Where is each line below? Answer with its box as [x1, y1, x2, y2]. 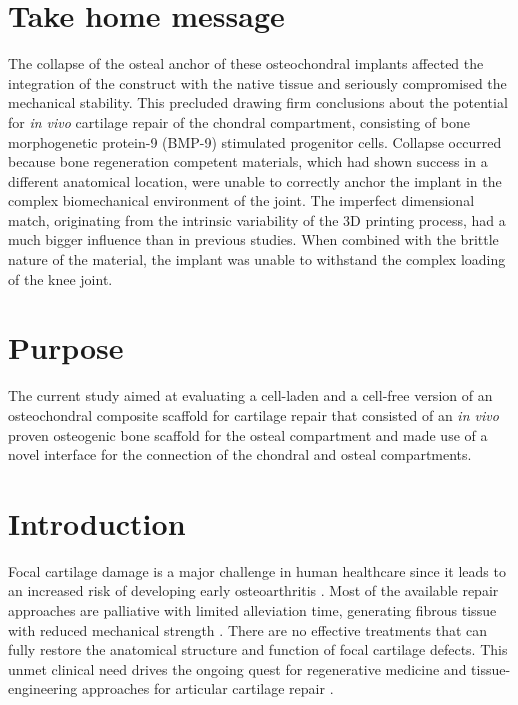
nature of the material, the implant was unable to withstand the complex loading [8, 249, 506, 270]
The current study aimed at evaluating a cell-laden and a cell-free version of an [8, 385, 493, 406]
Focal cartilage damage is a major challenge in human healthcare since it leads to [8, 560, 506, 581]
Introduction [8, 502, 186, 543]
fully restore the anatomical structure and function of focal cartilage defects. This [8, 639, 508, 660]
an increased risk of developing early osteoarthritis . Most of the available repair [8, 580, 499, 601]
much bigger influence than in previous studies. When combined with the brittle [8, 229, 499, 250]
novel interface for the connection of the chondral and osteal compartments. [8, 444, 472, 465]
